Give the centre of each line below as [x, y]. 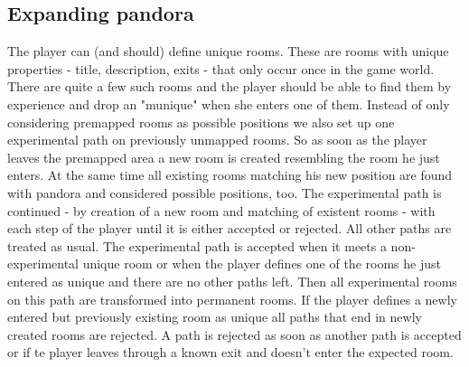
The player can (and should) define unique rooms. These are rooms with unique [228, 51]
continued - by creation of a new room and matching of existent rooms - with [221, 210]
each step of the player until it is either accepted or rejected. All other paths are [230, 228]
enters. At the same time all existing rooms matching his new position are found [230, 175]
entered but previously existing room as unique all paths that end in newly [215, 317]
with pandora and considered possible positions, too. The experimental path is [225, 192]
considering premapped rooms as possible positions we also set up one [201, 122]
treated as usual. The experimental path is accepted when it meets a [197, 245]
